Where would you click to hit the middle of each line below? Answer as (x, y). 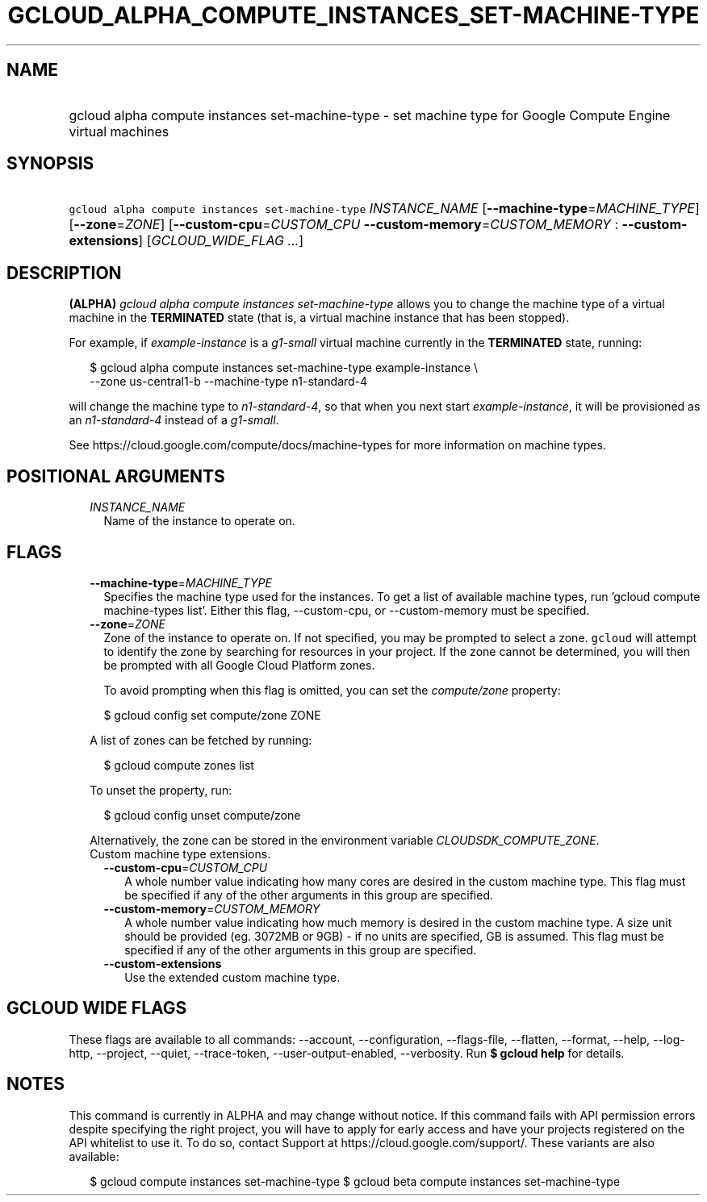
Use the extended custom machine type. (232, 977)
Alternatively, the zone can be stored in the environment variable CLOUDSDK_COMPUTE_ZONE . (345, 840)
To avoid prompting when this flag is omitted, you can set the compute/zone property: (332, 690)
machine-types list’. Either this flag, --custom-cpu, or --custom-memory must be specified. (347, 610)
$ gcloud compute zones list (179, 765)
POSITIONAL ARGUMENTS (116, 476)
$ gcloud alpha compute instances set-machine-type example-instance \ (284, 368)
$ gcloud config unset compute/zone (202, 815)
